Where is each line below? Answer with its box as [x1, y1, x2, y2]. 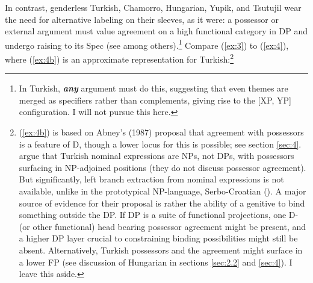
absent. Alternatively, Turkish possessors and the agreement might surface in [19, 244, 303, 256]
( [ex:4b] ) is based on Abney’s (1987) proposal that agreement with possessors [19, 126, 304, 138]
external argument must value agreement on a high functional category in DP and [5, 25, 308, 37]
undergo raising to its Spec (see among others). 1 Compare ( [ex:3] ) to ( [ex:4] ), [5, 37, 289, 51]
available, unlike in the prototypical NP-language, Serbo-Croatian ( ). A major [19, 185, 306, 197]
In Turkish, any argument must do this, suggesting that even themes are [19, 82, 288, 95]
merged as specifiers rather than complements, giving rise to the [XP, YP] [19, 93, 291, 106]
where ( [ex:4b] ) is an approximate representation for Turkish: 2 [5, 51, 234, 65]
